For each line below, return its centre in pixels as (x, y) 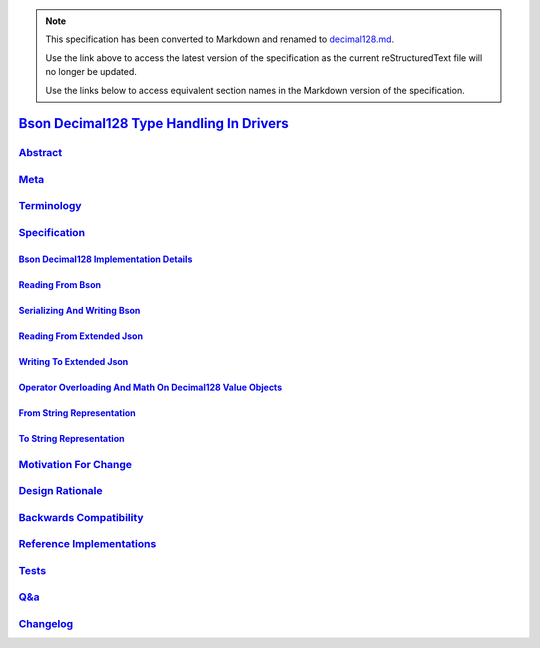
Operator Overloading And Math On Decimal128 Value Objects (150, 387)
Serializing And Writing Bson (79, 310)
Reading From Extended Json (81, 336)
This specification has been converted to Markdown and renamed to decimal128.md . (220, 39)
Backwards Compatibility (81, 517)
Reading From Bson (60, 284)
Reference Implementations (87, 544)
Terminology (50, 206)
